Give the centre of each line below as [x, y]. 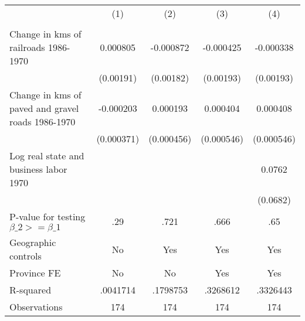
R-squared [30, 290]
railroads [27, 47]
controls [26, 256]
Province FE [35, 273]
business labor [38, 169]
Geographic [33, 242]
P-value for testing [48, 216]
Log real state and [47, 156]
